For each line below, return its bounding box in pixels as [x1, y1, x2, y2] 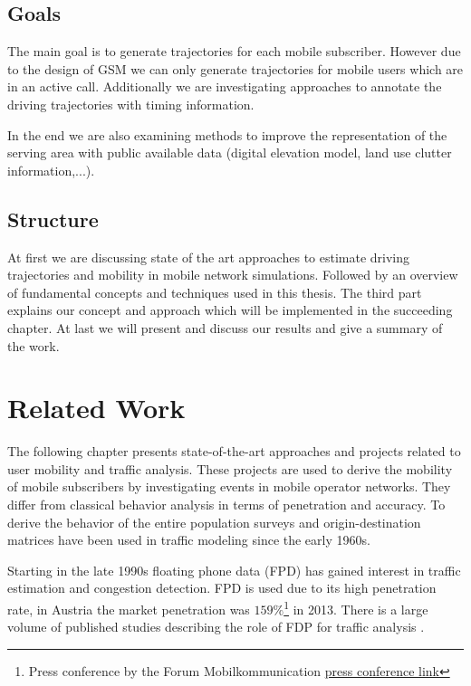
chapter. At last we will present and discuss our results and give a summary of [7, 318, 443, 337]
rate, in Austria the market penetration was [7, 599, 250, 618]
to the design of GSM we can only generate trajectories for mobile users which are [7, 59, 464, 78]
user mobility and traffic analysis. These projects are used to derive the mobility [7, 459, 453, 478]
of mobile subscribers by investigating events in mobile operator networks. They [7, 477, 451, 496]
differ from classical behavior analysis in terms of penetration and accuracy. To [7, 495, 446, 514]
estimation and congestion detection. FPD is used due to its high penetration [7, 578, 437, 597]
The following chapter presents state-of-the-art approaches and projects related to [7, 442, 461, 461]
